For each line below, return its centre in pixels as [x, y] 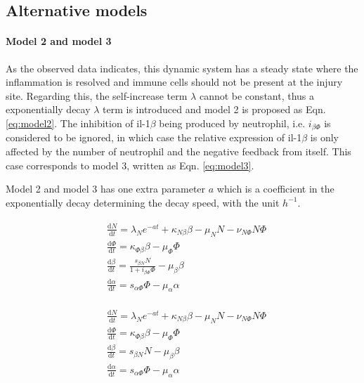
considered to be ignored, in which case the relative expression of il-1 [154, 137]
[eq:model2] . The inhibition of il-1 [78, 123]
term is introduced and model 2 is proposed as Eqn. [214, 109]
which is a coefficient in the [275, 189]
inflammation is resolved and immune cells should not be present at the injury [174, 82]
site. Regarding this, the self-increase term [97, 95]
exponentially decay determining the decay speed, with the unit [143, 202]
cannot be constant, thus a [257, 95]
